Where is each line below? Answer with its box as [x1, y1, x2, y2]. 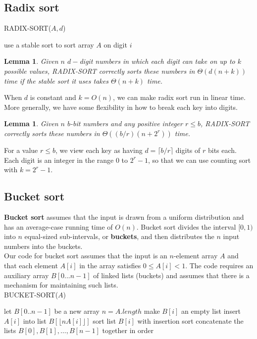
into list [23, 315, 47, 326]
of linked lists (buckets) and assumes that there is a [93, 270, 250, 280]
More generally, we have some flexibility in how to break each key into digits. [4, 101, 238, 112]
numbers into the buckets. [4, 241, 83, 251]
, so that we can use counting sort [148, 154, 251, 165]
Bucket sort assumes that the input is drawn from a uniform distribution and [4, 211, 244, 222]
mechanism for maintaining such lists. [4, 280, 118, 290]
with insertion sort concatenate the [137, 315, 244, 326]
